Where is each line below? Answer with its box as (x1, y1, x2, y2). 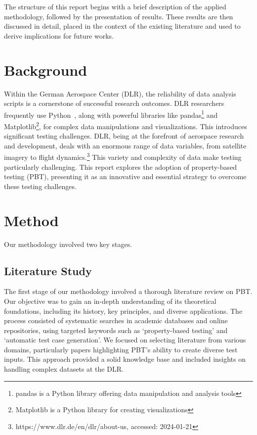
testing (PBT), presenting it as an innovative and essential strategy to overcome (4, 171, 247, 182)
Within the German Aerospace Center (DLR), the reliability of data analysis (4, 88, 236, 98)
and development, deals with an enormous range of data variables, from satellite (4, 140, 247, 150)
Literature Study (4, 263, 92, 278)
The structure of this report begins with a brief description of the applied (4, 1, 226, 11)
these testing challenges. (4, 181, 77, 191)
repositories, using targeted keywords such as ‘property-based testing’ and (4, 325, 228, 335)
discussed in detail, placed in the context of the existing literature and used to (4, 21, 241, 31)
